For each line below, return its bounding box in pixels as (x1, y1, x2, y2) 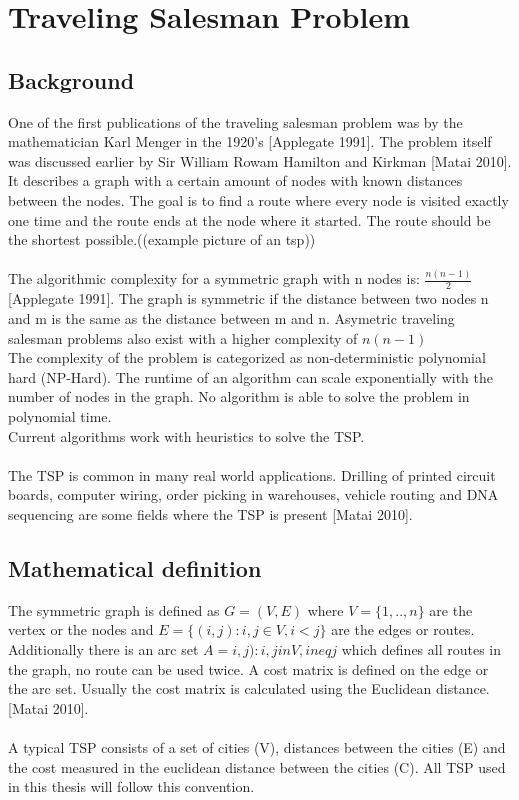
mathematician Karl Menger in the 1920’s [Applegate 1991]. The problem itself (8, 131, 492, 152)
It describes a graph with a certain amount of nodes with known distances (8, 170, 463, 191)
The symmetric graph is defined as (8, 599, 220, 620)
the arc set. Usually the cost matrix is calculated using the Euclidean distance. (8, 678, 490, 699)
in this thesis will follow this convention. (8, 776, 255, 797)
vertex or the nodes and (8, 619, 154, 640)
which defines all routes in (341, 638, 502, 659)
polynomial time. (8, 406, 112, 427)
